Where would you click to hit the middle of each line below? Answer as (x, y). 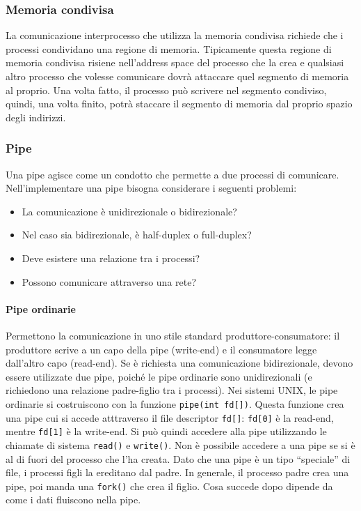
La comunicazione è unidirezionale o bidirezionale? (129, 211)
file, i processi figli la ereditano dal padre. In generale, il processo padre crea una (177, 472)
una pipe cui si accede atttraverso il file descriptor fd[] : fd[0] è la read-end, (170, 417)
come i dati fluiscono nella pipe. (73, 499)
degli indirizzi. (36, 117)
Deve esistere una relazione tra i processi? (111, 258)
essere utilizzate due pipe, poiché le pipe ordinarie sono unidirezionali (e (159, 376)
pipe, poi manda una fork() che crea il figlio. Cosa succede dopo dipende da (169, 486)
